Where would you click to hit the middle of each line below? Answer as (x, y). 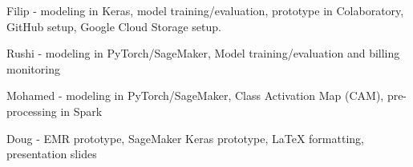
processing (32, 111)
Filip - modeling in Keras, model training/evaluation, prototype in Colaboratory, (205, 10)
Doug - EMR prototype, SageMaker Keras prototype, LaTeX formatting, (185, 138)
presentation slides (52, 154)
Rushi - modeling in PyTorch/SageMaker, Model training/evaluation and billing (203, 53)
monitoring (33, 68)
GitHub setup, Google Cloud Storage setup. (114, 26)
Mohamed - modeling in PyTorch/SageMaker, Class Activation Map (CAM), (195, 95)
